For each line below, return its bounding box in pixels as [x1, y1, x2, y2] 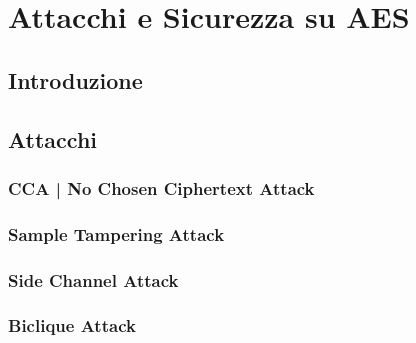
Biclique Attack [8, 313, 136, 338]
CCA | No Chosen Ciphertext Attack [8, 175, 315, 200]
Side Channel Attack [8, 267, 179, 292]
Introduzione [8, 64, 143, 95]
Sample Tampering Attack [8, 221, 225, 246]
